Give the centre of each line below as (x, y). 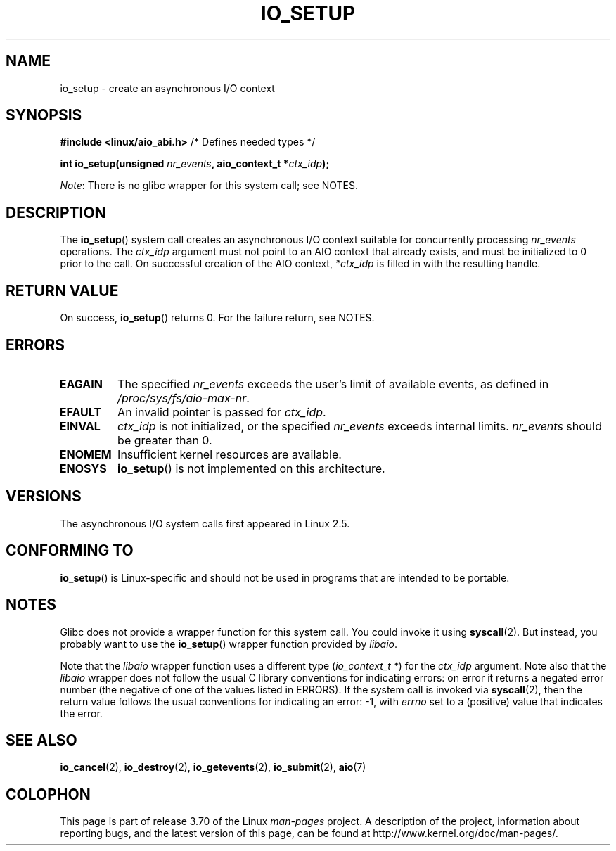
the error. (81, 713)
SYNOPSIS (44, 115)
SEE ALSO (41, 740)
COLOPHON (48, 794)
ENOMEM (85, 454)
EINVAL (80, 426)
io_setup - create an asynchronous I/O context (167, 88)
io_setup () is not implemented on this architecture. (251, 468)
